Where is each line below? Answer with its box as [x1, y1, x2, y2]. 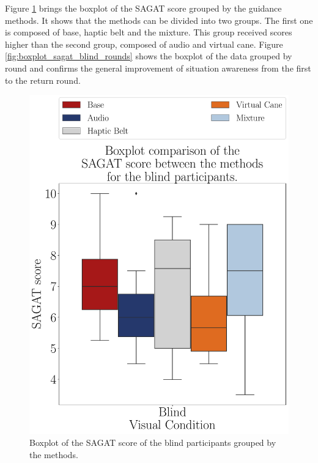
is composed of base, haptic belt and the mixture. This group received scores [5, 26, 292, 39]
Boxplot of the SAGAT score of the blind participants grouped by [29, 436, 276, 449]
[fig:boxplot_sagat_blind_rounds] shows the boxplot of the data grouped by [5, 50, 292, 62]
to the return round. [5, 73, 81, 86]
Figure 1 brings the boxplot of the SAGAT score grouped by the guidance [5, 2, 282, 14]
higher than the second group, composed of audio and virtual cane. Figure [5, 37, 283, 50]
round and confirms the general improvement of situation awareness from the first [5, 61, 311, 74]
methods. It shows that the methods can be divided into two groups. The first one [5, 13, 313, 26]
